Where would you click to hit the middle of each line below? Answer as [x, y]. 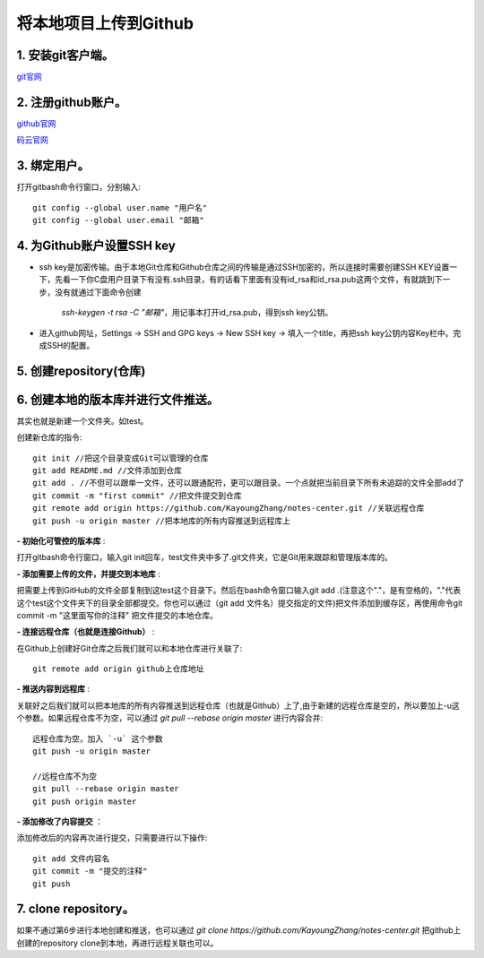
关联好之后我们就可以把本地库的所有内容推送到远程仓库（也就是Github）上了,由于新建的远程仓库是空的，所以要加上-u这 [238, 705]
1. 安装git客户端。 [65, 55]
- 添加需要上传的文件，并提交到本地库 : [88, 574]
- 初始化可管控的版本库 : [61, 540]
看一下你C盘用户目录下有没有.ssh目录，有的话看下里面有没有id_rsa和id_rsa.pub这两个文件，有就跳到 [248, 280]
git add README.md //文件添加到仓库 [108, 470]
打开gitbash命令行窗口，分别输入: [78, 187]
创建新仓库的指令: [49, 437]
